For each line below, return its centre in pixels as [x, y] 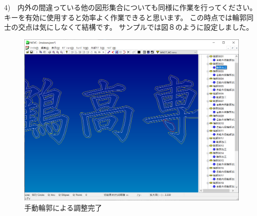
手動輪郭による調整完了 [63, 207]
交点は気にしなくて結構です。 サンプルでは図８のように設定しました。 [136, 27]
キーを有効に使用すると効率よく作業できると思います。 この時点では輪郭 [125, 17]
